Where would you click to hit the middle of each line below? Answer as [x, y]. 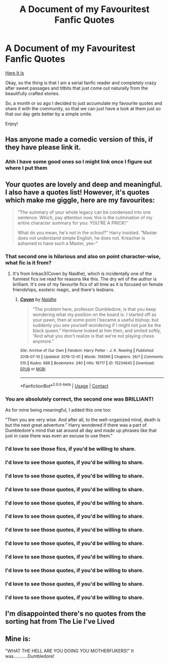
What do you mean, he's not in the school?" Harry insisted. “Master [87, 233]
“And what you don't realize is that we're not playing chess [93, 336]
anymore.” [43, 342]
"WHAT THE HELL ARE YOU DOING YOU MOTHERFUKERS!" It [70, 651]
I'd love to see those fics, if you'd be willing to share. [71, 448]
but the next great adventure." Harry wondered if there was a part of [76, 425]
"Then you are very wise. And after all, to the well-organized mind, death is [83, 420]
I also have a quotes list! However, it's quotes [77, 192]
